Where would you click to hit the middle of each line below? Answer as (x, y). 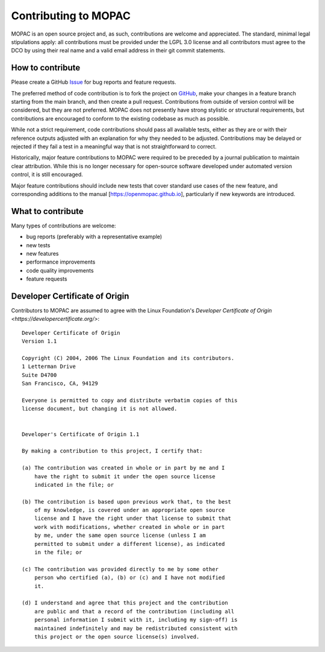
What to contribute (47, 211)
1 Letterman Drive (49, 367)
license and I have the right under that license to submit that (133, 518)
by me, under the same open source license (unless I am (120, 536)
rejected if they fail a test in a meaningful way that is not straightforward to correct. (114, 146)
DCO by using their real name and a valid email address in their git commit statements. (118, 51)
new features (42, 254)
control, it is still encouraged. (47, 174)
